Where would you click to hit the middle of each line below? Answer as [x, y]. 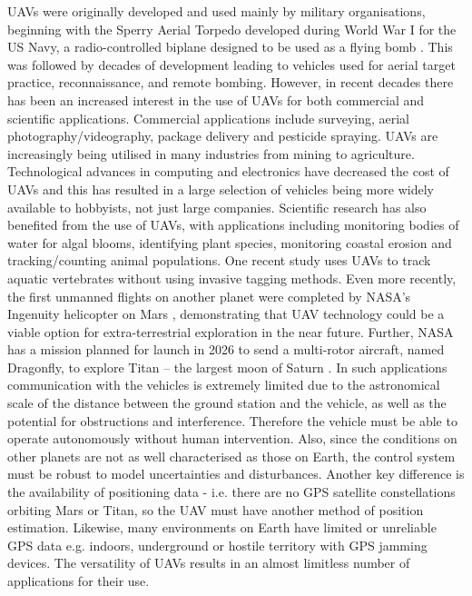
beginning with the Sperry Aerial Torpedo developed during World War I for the [232, 29]
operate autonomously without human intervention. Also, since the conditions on [232, 438]
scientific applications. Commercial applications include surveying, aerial [209, 118]
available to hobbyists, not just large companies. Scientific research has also [217, 207]
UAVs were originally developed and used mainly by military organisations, [216, 11]
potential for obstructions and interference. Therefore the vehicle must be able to [232, 420]
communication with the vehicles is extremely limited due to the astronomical [224, 385]
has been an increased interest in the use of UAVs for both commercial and [216, 99]
